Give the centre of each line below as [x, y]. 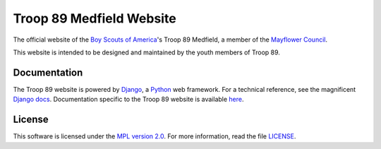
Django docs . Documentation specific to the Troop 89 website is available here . [128, 100]
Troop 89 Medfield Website [95, 18]
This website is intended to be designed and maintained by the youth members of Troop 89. [146, 52]
